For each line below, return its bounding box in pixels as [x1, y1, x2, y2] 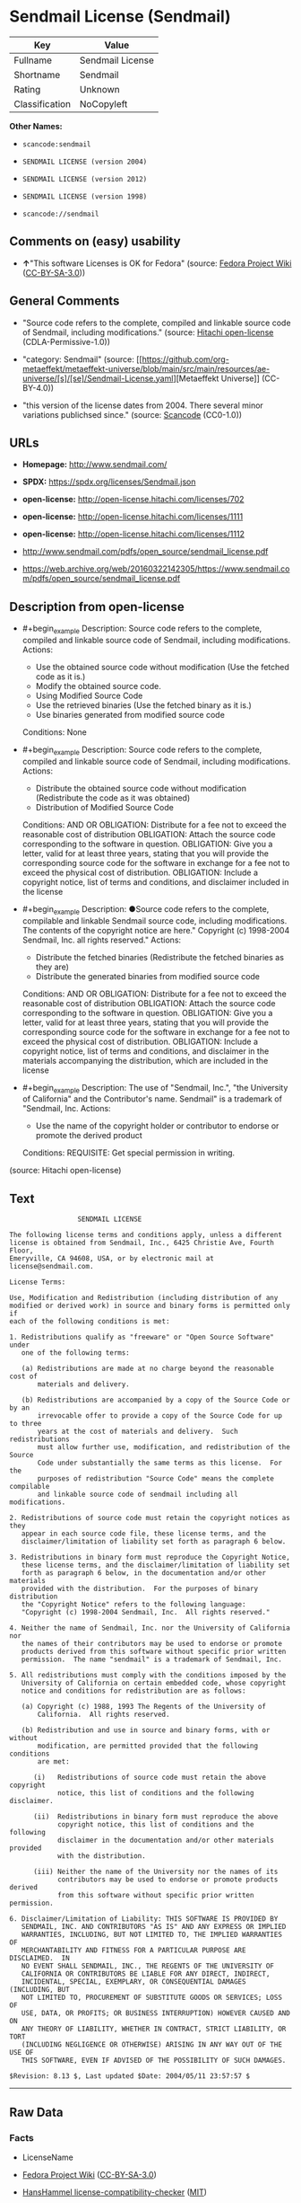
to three [9, 1420, 42, 1429]
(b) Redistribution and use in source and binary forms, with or [21, 1726, 271, 1735]
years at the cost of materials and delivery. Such [37, 1427, 239, 1437]
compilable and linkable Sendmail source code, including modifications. [21, 915, 288, 926]
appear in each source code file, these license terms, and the [21, 1529, 267, 1538]
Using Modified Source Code [35, 690, 143, 701]
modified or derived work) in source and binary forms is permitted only [9, 1301, 291, 1311]
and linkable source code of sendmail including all [37, 1490, 239, 1500]
